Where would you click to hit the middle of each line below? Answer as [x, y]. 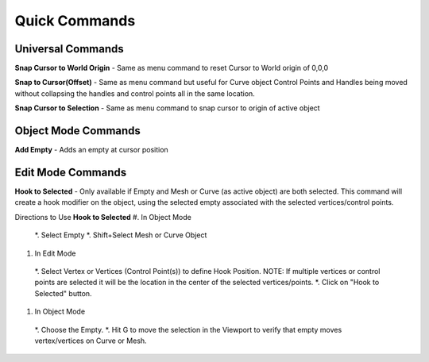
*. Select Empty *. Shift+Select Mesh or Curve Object [121, 235]
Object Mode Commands [77, 131]
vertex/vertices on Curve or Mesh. [91, 341]
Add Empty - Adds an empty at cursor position [91, 150]
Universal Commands [70, 49]
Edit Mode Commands [71, 172]
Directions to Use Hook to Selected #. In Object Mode [103, 217]
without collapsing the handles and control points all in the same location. [135, 93]
